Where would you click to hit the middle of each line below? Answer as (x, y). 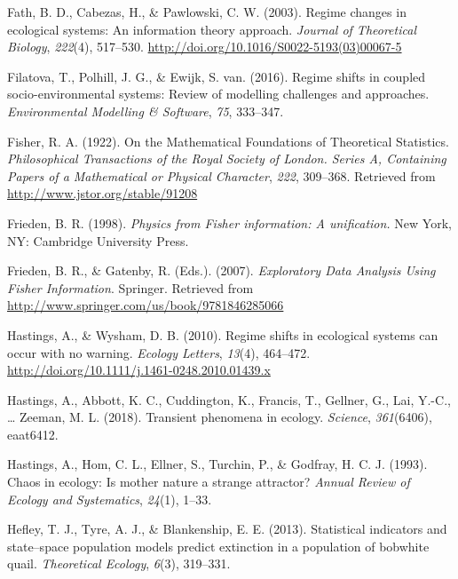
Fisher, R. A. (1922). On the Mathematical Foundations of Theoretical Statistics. (228, 141)
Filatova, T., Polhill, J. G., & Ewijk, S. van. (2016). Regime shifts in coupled (217, 76)
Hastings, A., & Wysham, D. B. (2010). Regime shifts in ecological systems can (223, 334)
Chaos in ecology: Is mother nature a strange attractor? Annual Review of (209, 482)
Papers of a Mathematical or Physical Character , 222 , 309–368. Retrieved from (221, 175)
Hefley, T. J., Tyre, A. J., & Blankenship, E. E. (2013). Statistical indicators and (227, 529)
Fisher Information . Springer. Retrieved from (130, 287)
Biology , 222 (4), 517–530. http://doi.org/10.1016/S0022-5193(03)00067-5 (205, 47)
